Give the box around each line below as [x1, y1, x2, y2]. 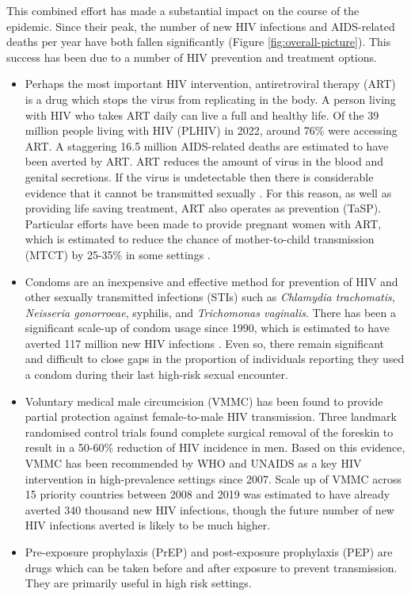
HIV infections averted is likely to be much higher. [25, 517, 271, 533]
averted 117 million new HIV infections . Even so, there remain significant [25, 334, 384, 351]
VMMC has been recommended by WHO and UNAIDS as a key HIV [25, 455, 362, 472]
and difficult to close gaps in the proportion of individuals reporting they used [25, 350, 405, 367]
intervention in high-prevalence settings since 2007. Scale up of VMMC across [25, 470, 402, 487]
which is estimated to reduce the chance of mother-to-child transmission [25, 231, 375, 247]
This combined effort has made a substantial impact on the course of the [6, 2, 360, 18]
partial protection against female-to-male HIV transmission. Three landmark [25, 408, 397, 425]
